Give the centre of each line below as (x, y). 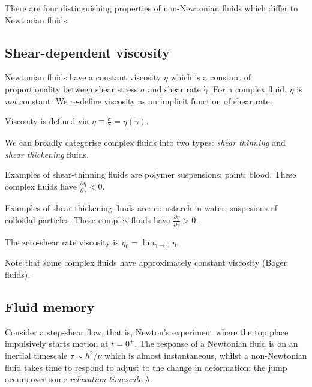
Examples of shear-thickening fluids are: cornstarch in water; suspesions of (141, 208)
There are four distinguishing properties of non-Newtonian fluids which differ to (151, 8)
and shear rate (174, 88)
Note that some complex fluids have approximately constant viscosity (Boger (146, 262)
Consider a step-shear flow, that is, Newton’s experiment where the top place (147, 331)
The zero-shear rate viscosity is (62, 241)
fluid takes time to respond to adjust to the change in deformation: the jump (146, 367)
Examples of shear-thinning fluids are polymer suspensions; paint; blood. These (151, 174)
